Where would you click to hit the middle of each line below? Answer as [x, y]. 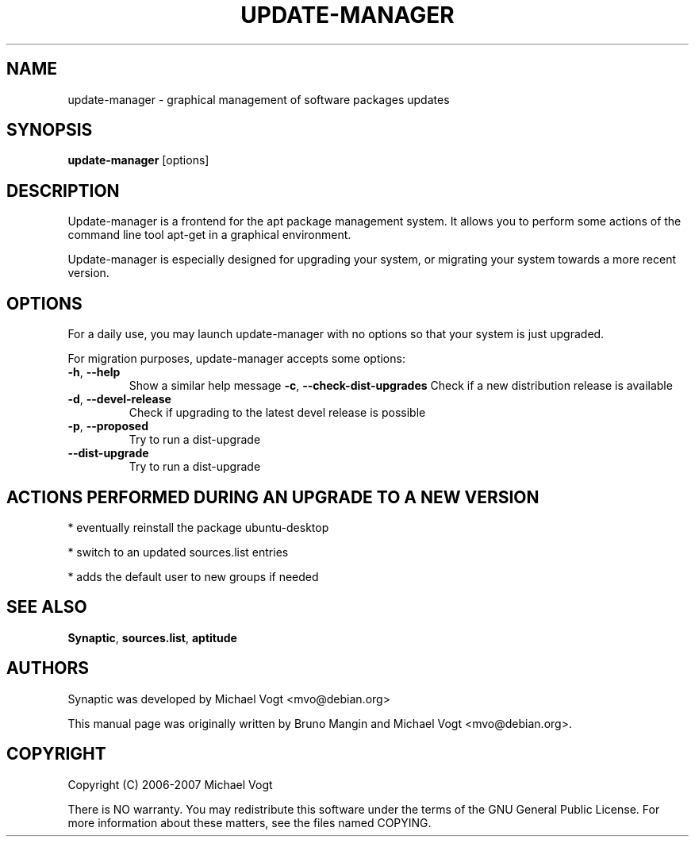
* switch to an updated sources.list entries [178, 552]
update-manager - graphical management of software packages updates [259, 99]
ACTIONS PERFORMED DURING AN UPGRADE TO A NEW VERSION [273, 497]
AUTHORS [48, 668]
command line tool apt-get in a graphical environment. [209, 235]
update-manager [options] [138, 160]
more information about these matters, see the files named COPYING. [250, 822]
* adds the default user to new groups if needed [193, 576]
